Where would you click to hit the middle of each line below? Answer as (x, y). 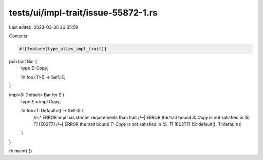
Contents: (19, 36)
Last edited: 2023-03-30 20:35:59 (44, 27)
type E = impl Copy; (41, 101)
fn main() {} (21, 151)
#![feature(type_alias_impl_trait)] (63, 49)
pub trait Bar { (23, 61)
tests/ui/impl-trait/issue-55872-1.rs (83, 13)
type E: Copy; (35, 68)
